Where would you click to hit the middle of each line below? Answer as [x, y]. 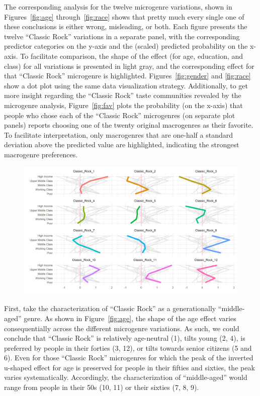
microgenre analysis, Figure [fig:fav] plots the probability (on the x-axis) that [123, 105]
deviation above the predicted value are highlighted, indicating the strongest [122, 144]
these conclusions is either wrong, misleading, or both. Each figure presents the [126, 26]
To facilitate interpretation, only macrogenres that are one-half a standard [119, 134]
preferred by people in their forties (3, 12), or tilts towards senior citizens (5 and [128, 348]
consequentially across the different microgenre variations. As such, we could [122, 328]
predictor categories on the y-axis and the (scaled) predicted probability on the [126, 46]
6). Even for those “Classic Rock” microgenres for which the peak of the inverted [129, 358]
